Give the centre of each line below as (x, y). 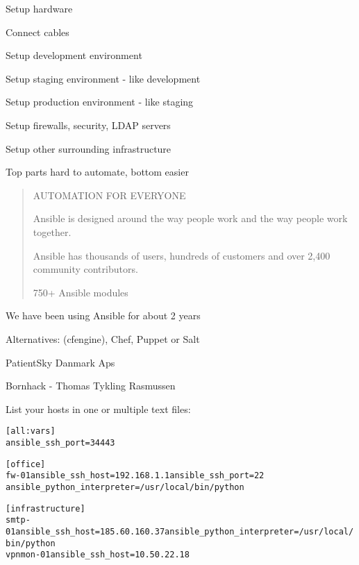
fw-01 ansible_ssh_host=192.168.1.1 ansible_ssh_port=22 (135, 476)
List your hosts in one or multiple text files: (98, 408)
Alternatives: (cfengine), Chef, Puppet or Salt (103, 338)
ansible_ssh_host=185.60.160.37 (90, 531)
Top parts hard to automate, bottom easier (97, 172)
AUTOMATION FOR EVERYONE (109, 195)
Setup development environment (74, 55)
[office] (26, 464)
